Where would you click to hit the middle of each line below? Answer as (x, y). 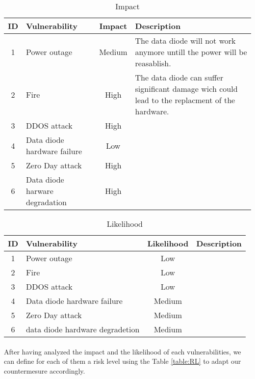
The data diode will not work (185, 41)
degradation (46, 202)
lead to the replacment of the (185, 100)
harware (40, 191)
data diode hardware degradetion (83, 329)
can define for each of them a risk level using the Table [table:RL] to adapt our (123, 361)
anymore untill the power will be (191, 52)
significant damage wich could (186, 89)
